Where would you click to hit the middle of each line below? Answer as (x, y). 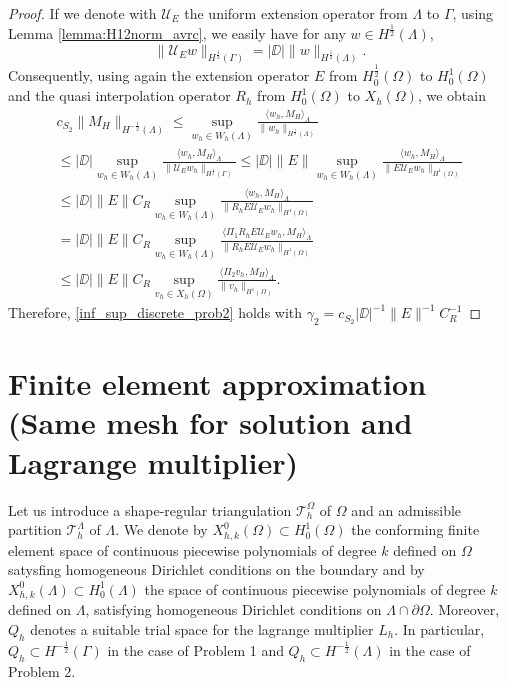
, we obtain (451, 95)
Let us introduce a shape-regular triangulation (150, 509)
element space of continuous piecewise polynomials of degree (192, 549)
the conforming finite (415, 529)
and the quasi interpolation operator (119, 95)
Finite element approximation (217, 383)
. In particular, (439, 628)
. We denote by (161, 529)
